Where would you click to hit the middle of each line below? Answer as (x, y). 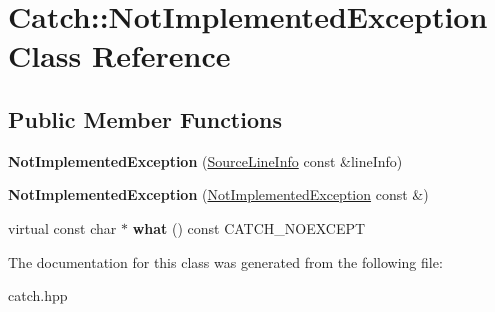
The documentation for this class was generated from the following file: (225, 261)
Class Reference (119, 55)
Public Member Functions (145, 118)
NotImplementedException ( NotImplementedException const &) (218, 194)
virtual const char (62, 227)
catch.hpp (38, 295)
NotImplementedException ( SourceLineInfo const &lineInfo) (205, 160)
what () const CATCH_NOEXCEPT (249, 227)
